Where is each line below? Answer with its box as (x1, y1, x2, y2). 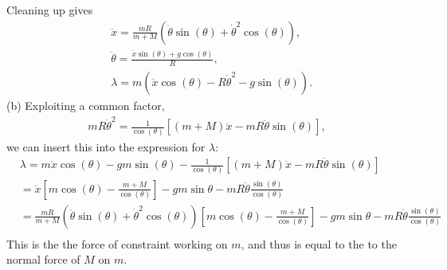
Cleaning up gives (6, 2, 93, 18)
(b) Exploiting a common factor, (6, 96, 165, 113)
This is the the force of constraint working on (6, 235, 228, 252)
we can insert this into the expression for (6, 138, 206, 155)
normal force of (6, 251, 80, 268)
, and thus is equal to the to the (241, 235, 397, 252)
